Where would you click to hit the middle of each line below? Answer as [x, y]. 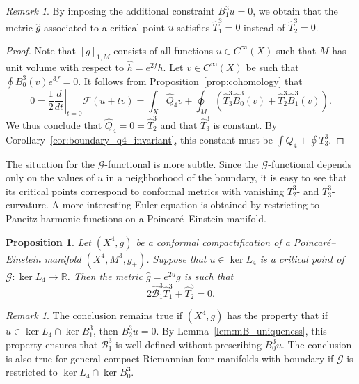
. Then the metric [105, 276]
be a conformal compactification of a [213, 241]
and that [179, 125]
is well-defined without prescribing [189, 344]
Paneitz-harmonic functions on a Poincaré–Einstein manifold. [136, 218]
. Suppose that [176, 258]
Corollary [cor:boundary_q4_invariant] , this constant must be [139, 139]
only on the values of [50, 177]
